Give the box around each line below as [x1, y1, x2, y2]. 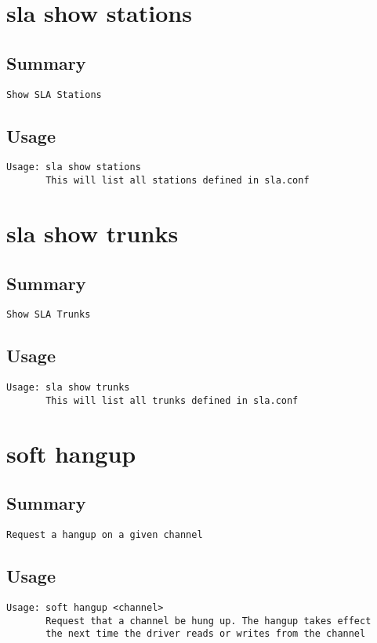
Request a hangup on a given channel [6, 529, 203, 541]
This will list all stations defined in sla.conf [45, 175, 310, 187]
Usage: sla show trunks [6, 382, 130, 394]
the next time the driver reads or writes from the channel [45, 628, 366, 640]
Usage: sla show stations [6, 162, 141, 173]
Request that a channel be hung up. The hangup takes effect [45, 615, 372, 627]
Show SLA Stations [6, 89, 102, 100]
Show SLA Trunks [6, 309, 91, 321]
